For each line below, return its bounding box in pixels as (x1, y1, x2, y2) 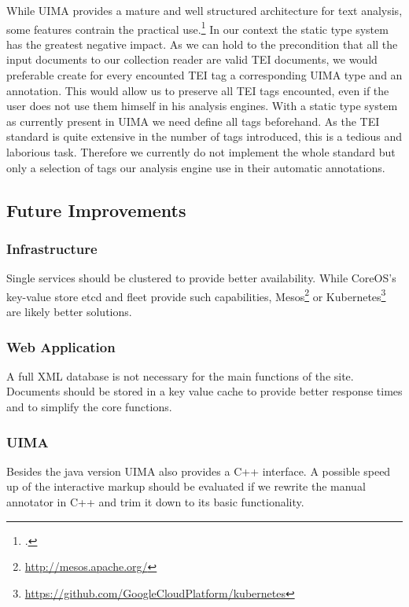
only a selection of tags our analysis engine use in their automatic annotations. (6, 159, 385, 175)
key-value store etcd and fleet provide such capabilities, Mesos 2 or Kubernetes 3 (6, 285, 386, 304)
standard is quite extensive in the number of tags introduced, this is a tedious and (6, 128, 403, 145)
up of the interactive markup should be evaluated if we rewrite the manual (6, 478, 366, 495)
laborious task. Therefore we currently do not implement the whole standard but (6, 144, 396, 160)
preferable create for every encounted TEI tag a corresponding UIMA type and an (6, 67, 403, 83)
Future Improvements (6, 197, 186, 222)
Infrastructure (6, 238, 98, 258)
